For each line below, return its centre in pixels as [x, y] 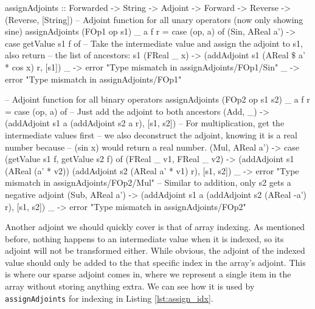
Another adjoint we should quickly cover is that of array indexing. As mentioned [155, 227]
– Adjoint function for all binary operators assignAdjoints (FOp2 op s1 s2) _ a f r [157, 99]
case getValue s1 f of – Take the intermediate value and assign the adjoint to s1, [154, 43]
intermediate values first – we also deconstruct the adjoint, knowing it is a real [151, 134]
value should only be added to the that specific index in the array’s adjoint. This [155, 262]
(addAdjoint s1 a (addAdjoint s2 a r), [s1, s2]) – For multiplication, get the [145, 123]
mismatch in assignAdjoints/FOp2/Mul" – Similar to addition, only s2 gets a [148, 182]
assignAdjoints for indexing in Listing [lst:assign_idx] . [109, 298]
